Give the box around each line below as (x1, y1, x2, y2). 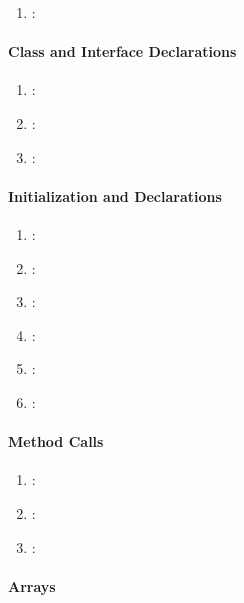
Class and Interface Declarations (8, 41, 237, 62)
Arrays (8, 575, 56, 596)
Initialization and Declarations (8, 185, 222, 206)
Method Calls (8, 431, 104, 452)
